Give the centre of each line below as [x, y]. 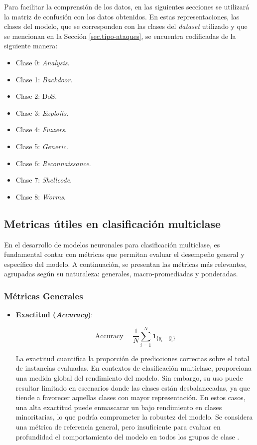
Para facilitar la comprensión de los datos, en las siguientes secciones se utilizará [127, 6]
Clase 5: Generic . [42, 146]
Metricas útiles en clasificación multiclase [113, 223]
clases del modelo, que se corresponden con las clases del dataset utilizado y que [126, 26]
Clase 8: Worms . [41, 196]
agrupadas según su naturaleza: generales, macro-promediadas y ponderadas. [121, 274]
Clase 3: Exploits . [42, 112]
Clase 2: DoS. [36, 96]
